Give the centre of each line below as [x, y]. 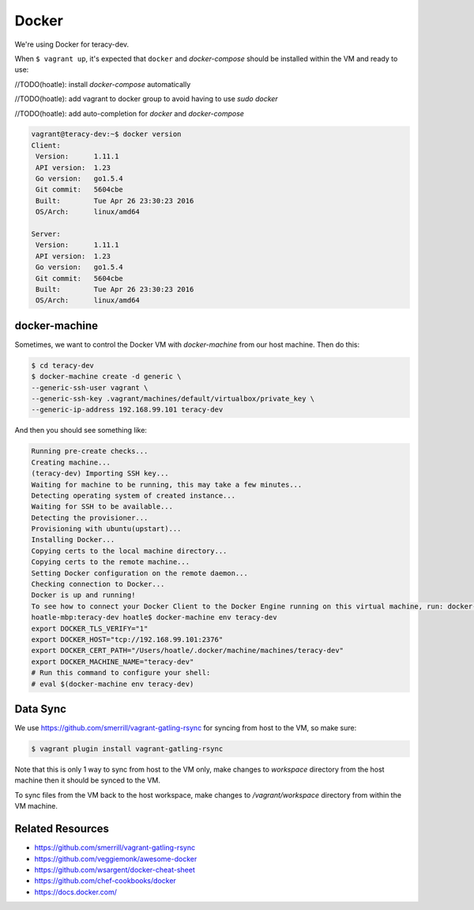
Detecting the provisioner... [90, 518]
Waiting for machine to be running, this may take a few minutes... [167, 484]
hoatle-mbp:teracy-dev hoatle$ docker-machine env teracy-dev [154, 618]
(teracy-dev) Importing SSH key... [100, 474]
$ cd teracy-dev [63, 365]
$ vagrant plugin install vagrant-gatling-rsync [127, 749]
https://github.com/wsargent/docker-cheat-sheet [115, 870]
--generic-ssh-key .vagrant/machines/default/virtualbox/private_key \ [173, 398]
